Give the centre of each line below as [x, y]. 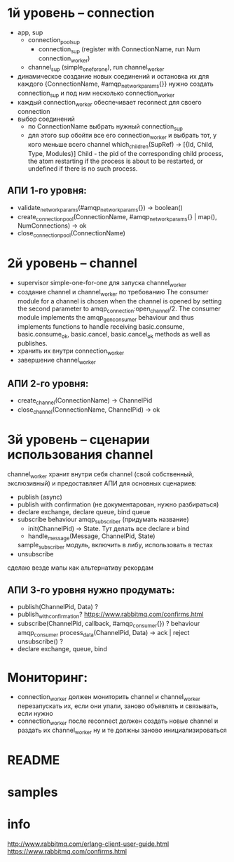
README [34, 760]
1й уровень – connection [81, 13]
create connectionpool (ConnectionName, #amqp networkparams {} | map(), [117, 217]
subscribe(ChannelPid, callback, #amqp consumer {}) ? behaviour [109, 624]
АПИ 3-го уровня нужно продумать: [91, 590]
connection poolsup [54, 40]
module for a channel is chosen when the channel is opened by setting [119, 301]
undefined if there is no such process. [83, 168]
